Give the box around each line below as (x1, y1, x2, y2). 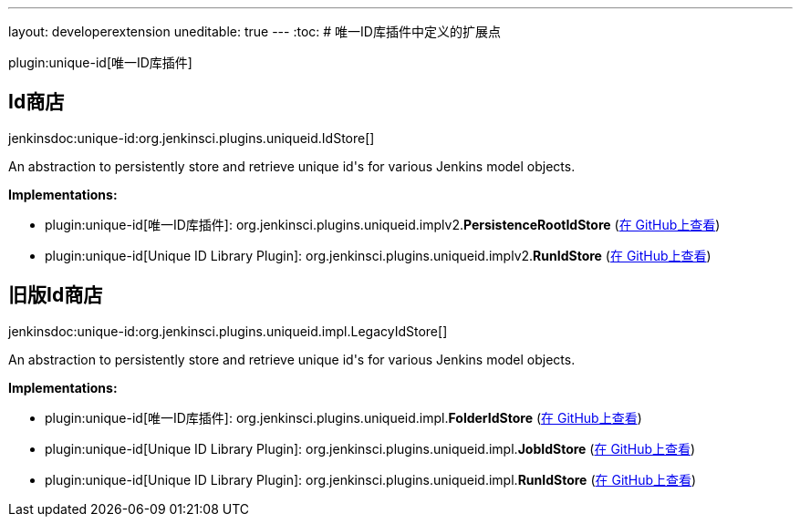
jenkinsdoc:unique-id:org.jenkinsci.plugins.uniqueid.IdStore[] (8, 129, 375, 146)
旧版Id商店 (8, 283, 103, 307)
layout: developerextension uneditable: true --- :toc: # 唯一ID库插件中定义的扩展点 (8, 24, 501, 39)
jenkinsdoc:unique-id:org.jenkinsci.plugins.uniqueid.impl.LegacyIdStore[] (8, 323, 448, 339)
